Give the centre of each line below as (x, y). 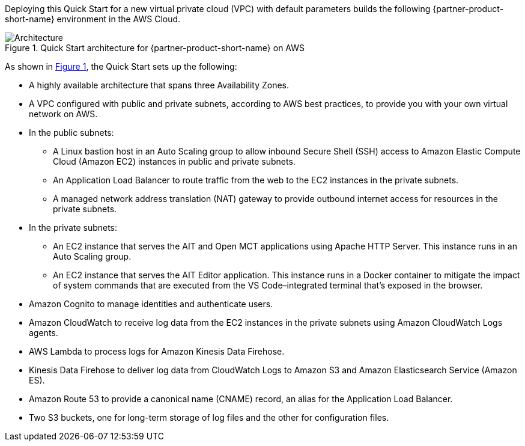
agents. (44, 333)
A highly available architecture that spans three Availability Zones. (159, 85)
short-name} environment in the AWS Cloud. (93, 19)
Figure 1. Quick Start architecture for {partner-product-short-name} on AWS (155, 48)
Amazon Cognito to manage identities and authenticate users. (151, 304)
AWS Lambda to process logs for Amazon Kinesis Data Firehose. (157, 351)
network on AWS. (63, 114)
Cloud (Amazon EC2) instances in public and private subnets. (174, 161)
